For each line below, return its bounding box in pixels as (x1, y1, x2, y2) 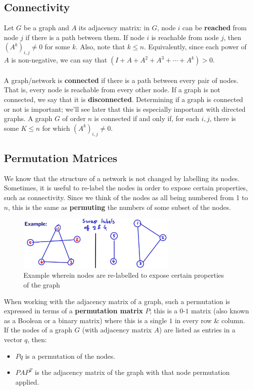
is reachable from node (151, 32, 219, 42)
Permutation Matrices (4, 150, 117, 165)
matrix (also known (191, 306, 249, 316)
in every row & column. (175, 315, 245, 325)
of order (62, 113, 86, 123)
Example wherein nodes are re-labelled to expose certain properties (23, 270, 224, 280)
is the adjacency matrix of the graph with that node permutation (35, 367, 230, 377)
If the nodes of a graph (4, 325, 73, 335)
